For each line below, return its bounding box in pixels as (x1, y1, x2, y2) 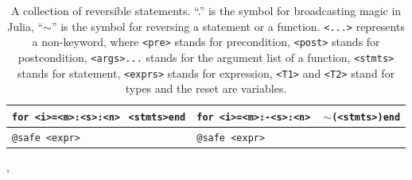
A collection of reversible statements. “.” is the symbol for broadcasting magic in (10, 2, 402, 18)
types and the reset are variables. (125, 80, 287, 97)
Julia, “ (7, 17, 44, 34)
